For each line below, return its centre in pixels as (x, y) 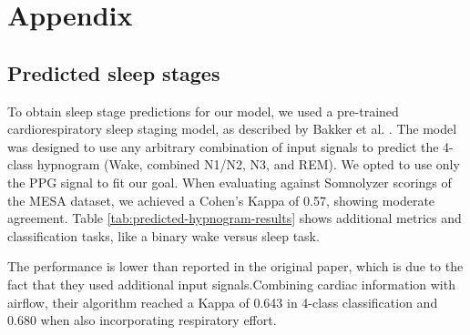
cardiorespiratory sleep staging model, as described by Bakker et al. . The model (232, 129)
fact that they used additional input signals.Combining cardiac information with (231, 284)
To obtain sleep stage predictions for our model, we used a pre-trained (203, 111)
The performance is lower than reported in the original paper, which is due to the (235, 266)
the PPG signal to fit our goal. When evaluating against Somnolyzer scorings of (230, 182)
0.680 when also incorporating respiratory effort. (142, 320)
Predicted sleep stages (114, 72)
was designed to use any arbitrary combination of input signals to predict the (223, 146)
